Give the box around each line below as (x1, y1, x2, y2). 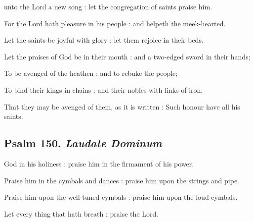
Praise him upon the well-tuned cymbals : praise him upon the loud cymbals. (4, 192, 238, 202)
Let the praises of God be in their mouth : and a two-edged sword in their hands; (4, 51, 251, 61)
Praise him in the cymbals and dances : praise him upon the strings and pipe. (4, 175, 240, 185)
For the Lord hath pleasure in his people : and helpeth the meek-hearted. (4, 18, 226, 28)
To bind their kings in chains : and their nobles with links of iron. (4, 84, 203, 95)
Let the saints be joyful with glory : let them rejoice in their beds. (4, 35, 204, 45)
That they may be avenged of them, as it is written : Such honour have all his (4, 101, 240, 111)
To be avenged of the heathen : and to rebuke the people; (4, 68, 178, 78)
